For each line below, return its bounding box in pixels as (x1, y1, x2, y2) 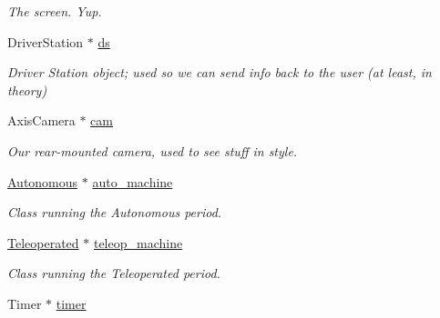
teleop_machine (93, 233, 183, 252)
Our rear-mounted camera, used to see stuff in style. (7, 141, 298, 160)
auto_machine (92, 172, 173, 191)
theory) (7, 80, 47, 99)
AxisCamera (7, 111, 76, 130)
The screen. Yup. (7, 2, 102, 20)
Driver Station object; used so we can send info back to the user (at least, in (7, 63, 432, 82)
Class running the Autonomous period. (7, 203, 222, 222)
